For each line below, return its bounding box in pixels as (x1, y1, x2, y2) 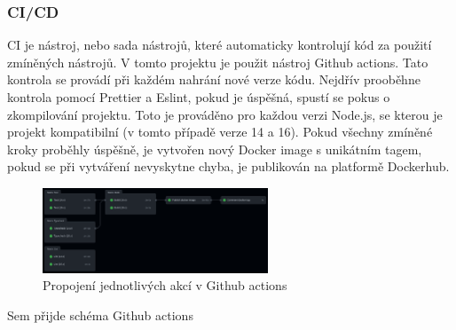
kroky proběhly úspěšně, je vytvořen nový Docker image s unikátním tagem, (7, 139, 422, 158)
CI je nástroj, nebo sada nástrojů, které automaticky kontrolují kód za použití (7, 35, 432, 54)
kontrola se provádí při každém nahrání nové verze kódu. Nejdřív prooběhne (7, 70, 421, 89)
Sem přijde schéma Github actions (7, 306, 193, 325)
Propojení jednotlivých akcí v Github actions (43, 276, 287, 295)
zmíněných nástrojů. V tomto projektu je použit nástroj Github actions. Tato (7, 52, 428, 71)
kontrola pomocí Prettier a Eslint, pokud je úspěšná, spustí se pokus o (7, 88, 390, 106)
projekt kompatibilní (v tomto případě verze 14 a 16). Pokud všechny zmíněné (7, 122, 433, 141)
